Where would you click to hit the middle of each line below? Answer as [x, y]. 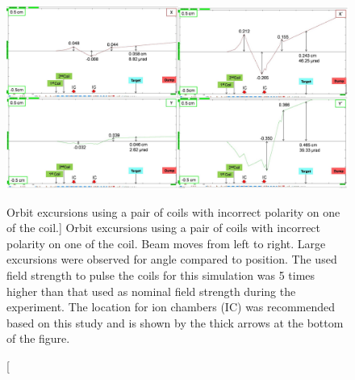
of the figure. [38, 338]
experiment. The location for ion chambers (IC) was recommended [171, 307]
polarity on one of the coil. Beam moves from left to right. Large [166, 243]
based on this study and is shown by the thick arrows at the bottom [175, 322]
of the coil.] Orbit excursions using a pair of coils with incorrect [164, 228]
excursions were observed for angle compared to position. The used [172, 259]
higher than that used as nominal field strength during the [151, 291]
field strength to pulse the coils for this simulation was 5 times [161, 275]
